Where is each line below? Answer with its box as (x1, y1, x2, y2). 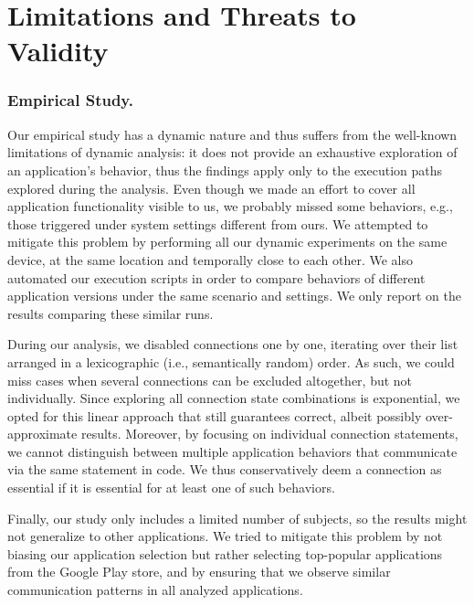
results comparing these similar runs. (7, 303, 214, 323)
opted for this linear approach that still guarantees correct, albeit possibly (7, 406, 422, 425)
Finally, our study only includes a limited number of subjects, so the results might (7, 508, 468, 527)
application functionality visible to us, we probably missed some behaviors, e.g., (7, 196, 453, 216)
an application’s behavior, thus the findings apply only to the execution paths (7, 160, 443, 179)
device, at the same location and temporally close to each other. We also (7, 249, 413, 269)
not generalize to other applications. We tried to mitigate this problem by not (7, 526, 443, 546)
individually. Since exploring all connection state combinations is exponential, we (7, 388, 460, 408)
